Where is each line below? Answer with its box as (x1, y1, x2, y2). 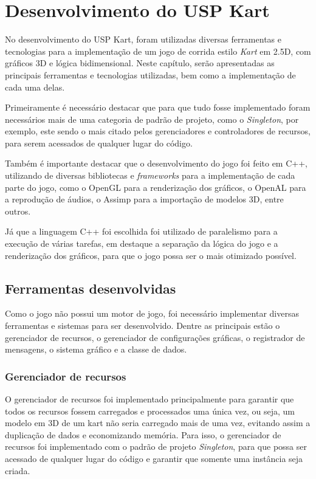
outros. (5, 204, 31, 217)
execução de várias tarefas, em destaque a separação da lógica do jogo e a (5, 237, 278, 250)
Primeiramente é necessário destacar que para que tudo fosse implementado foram (5, 101, 311, 114)
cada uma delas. (5, 80, 65, 93)
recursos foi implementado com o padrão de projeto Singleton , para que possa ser (5, 440, 307, 453)
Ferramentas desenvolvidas (5, 278, 176, 297)
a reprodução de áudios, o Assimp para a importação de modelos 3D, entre (5, 193, 284, 205)
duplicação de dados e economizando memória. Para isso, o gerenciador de (5, 428, 281, 441)
